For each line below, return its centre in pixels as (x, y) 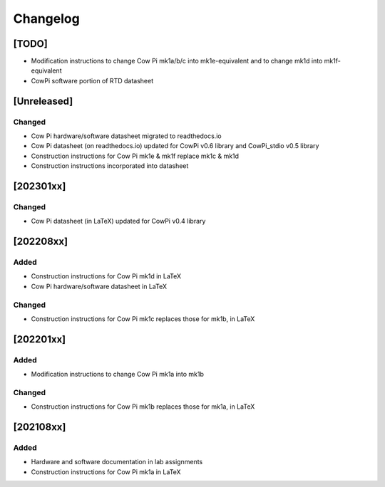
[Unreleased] (43, 101)
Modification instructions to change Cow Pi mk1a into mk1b (118, 375)
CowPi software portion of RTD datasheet (92, 80)
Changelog (46, 19)
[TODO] (30, 44)
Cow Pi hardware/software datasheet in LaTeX (99, 286)
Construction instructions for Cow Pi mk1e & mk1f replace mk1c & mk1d (135, 156)
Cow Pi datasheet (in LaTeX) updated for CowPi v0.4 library (118, 221)
